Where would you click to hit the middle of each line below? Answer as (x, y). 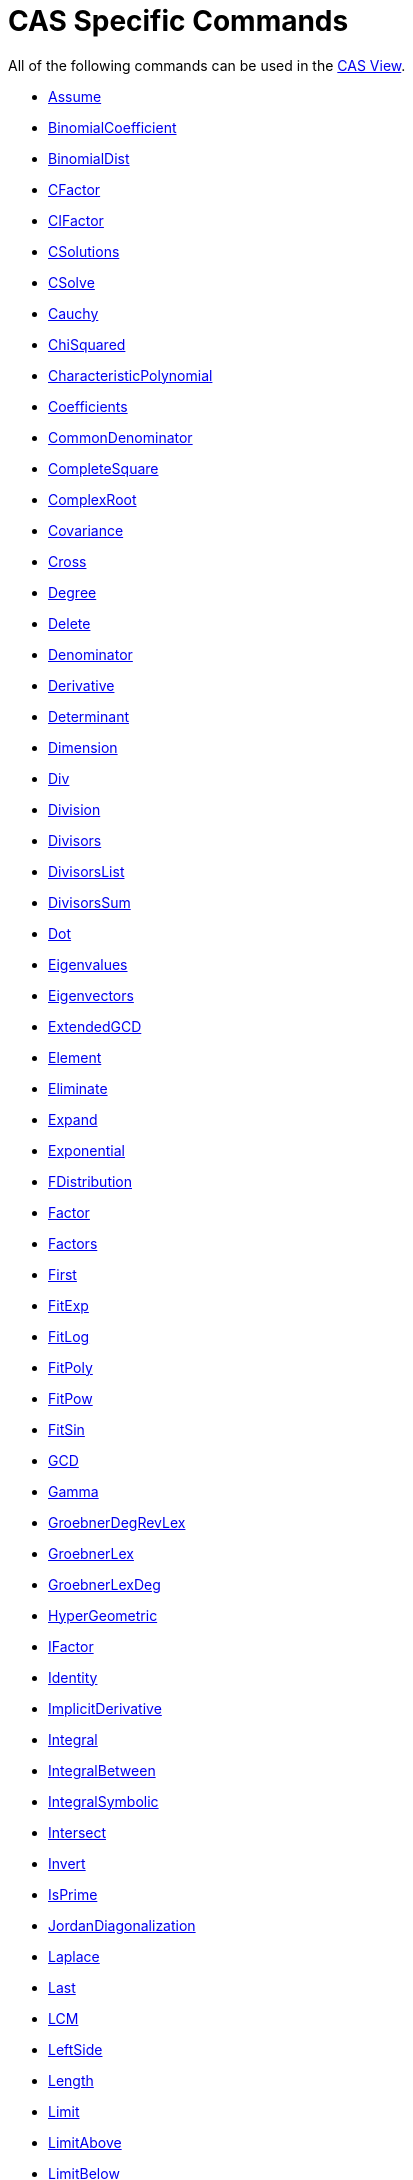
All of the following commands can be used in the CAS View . (207, 65)
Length (71, 2080)
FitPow (70, 1398)
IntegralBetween (102, 1770)
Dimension (83, 747)
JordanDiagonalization (122, 1925)
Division (74, 809)
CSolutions (84, 251)
